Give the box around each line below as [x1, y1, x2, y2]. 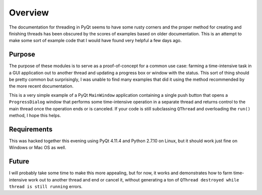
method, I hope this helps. [9, 112, 61, 118]
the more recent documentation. [9, 83, 74, 89]
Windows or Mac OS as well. [9, 145, 66, 150]
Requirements [9, 125, 53, 133]
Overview [9, 7, 49, 18]
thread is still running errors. [9, 183, 82, 189]
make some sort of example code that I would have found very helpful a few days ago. [9, 38, 182, 44]
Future [9, 157, 30, 165]
